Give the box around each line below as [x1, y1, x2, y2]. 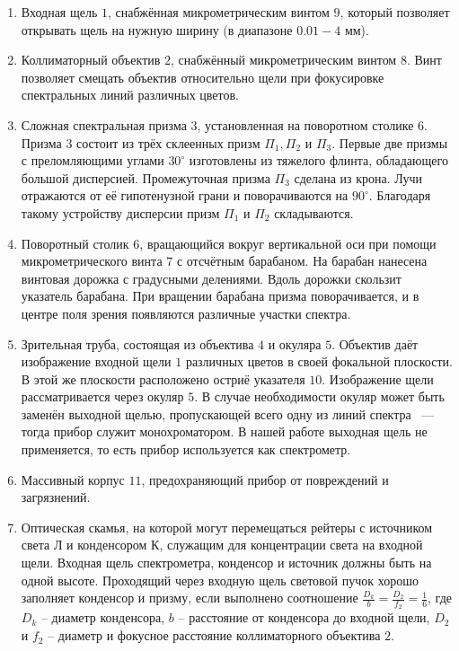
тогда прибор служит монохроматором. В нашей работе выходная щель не [21, 422, 428, 441]
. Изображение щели [322, 369, 434, 388]
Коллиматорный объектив [21, 50, 161, 69]
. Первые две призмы [331, 133, 448, 152]
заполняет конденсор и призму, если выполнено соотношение [21, 588, 358, 607]
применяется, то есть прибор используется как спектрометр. [21, 440, 351, 459]
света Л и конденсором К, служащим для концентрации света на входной [21, 535, 423, 554]
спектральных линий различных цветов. [21, 85, 240, 104]
